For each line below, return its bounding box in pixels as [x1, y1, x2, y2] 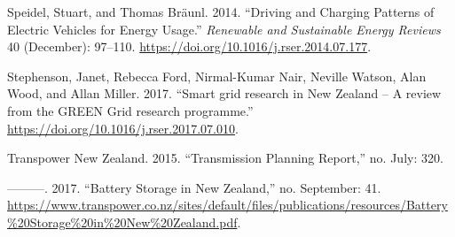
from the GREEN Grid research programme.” [7, 101, 254, 119]
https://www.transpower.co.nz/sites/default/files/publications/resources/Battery [7, 195, 448, 214]
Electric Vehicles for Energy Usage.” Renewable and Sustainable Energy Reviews [7, 19, 441, 38]
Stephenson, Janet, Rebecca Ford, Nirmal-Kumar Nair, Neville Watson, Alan [7, 66, 427, 85]
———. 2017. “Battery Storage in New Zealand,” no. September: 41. [7, 178, 381, 196]
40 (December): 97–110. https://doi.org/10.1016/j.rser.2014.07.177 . [7, 37, 372, 56]
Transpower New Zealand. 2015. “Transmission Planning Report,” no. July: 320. [7, 149, 443, 167]
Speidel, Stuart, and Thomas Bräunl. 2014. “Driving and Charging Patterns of [7, 3, 435, 20]
